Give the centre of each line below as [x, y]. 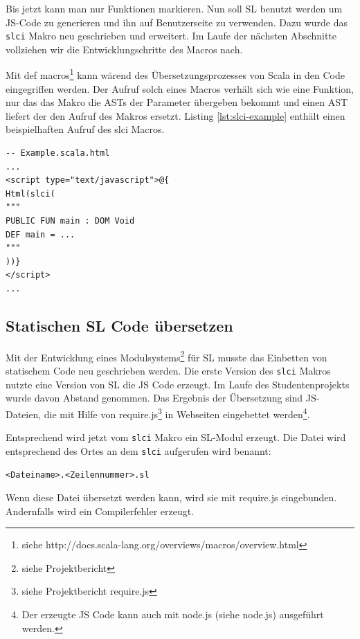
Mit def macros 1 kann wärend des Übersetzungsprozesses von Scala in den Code [175, 74]
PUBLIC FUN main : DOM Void [70, 221]
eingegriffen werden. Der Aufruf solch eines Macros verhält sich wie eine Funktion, [180, 88]
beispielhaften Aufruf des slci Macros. [85, 129]
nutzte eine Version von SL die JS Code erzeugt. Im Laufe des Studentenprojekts [178, 384]
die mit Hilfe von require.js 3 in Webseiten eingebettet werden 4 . [177, 413]
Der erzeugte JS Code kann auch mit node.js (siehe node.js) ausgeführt [173, 614]
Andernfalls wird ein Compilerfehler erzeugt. [100, 511]
